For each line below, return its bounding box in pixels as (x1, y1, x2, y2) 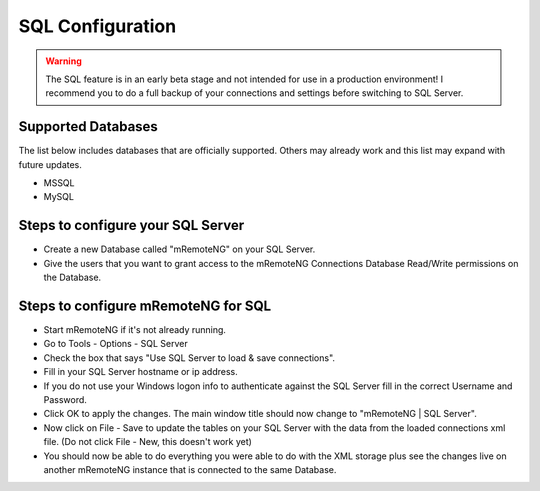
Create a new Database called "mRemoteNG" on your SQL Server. (43, 243, 316, 255)
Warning (45, 55, 82, 67)
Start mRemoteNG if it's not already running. (43, 324, 227, 335)
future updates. (18, 158, 82, 170)
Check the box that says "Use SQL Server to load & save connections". (43, 351, 335, 364)
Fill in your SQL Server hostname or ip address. (43, 366, 239, 378)
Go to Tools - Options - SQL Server (43, 338, 189, 350)
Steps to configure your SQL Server (18, 217, 245, 234)
